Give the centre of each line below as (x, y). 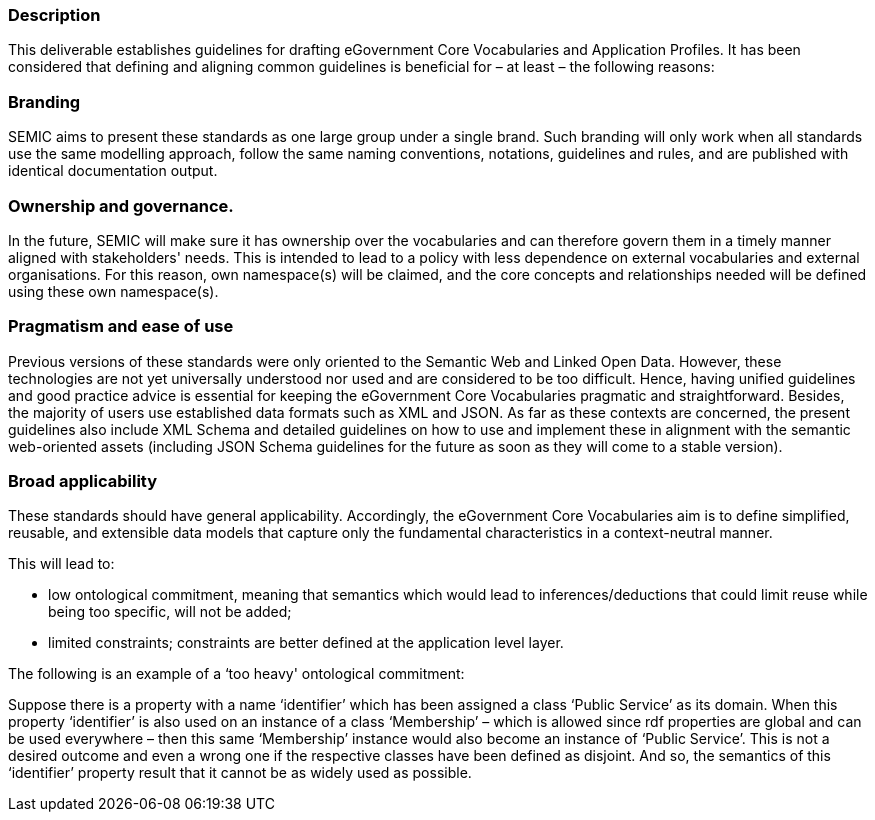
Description (54, 15)
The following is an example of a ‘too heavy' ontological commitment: (236, 674)
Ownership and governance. (121, 205)
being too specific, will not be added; (170, 612)
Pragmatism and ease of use (121, 326)
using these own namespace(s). (113, 291)
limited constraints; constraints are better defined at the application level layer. (306, 643)
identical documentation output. (113, 171)
